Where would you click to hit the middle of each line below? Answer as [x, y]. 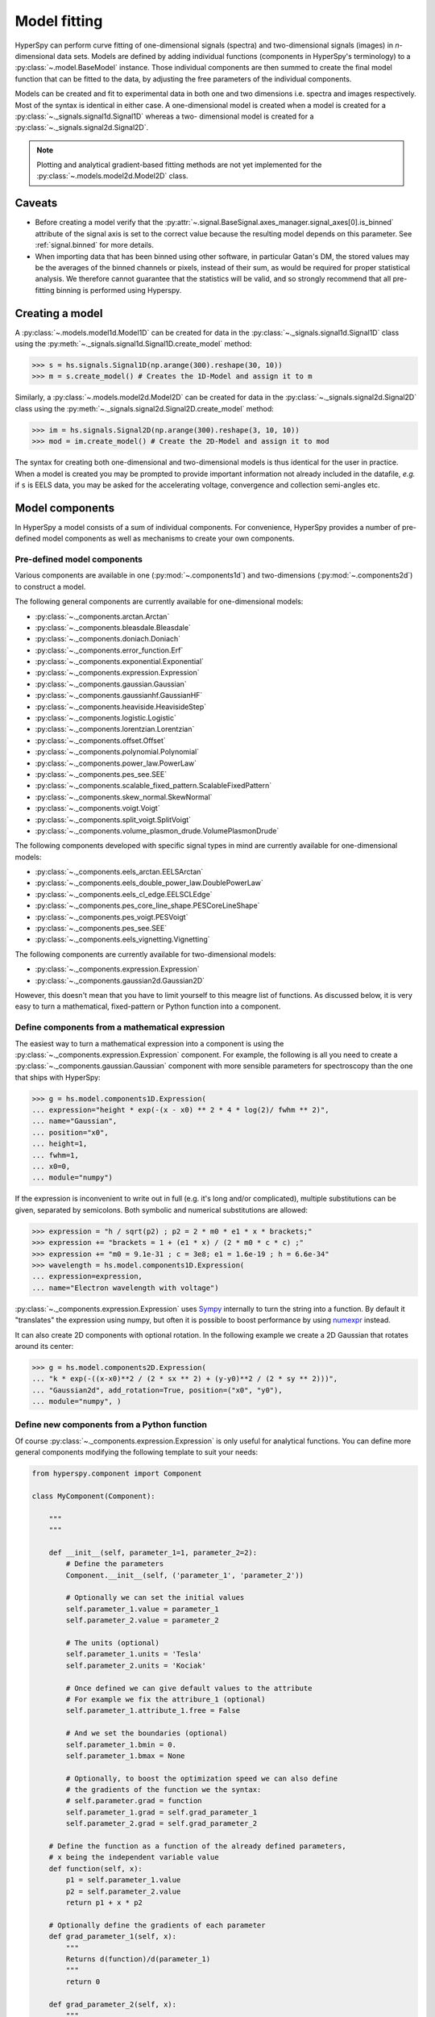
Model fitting [59, 21]
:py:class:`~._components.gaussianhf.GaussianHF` [119, 695]
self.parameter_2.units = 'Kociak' [136, 1665]
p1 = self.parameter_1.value [123, 1880]
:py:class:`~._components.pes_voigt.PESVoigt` [112, 917]
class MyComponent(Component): [94, 1496]
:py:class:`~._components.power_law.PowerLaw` [116, 763]
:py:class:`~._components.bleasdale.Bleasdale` [113, 627]
